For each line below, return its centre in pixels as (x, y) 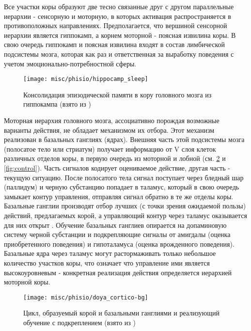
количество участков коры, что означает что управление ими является (107, 262)
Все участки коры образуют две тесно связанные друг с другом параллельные (119, 6)
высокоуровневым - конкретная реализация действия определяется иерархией (118, 272)
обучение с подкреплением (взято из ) (79, 322)
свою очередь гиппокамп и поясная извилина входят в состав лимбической (114, 44)
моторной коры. (27, 282)
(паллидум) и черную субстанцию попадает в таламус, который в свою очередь (122, 187)
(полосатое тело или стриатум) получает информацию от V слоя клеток (110, 149)
